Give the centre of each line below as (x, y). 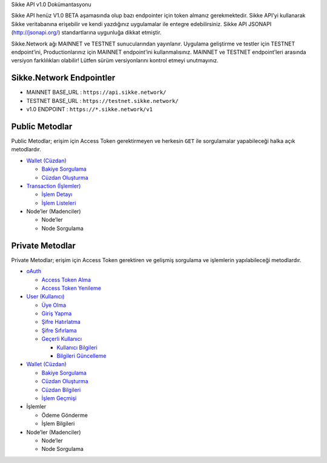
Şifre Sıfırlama (59, 330)
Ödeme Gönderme (64, 415)
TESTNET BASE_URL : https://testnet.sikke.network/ (102, 100)
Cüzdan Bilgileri (61, 390)
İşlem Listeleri (59, 203)
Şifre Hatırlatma (61, 322)
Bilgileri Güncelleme (81, 356)
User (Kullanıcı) (45, 297)
